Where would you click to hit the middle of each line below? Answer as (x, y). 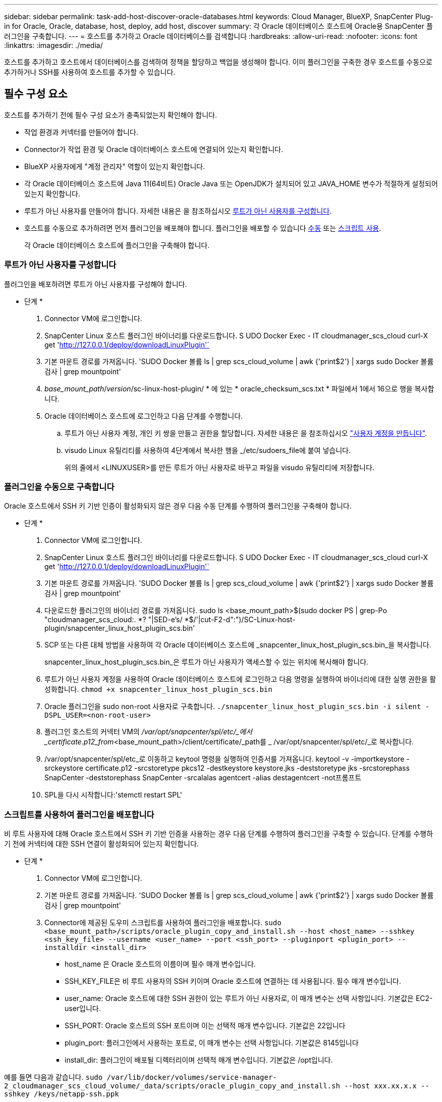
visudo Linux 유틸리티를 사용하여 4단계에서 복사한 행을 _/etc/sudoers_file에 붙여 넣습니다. (208, 450)
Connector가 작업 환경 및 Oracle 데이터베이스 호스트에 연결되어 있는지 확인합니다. (154, 149)
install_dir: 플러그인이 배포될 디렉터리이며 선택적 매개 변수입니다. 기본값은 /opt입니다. (199, 1060)
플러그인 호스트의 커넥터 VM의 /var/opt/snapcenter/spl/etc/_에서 (148, 732)
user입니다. (83, 1009)
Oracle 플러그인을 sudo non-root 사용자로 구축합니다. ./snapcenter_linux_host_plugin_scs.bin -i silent (233, 707)
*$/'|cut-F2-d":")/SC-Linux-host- (240, 620)
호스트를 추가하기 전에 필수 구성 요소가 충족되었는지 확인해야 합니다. (111, 115)
